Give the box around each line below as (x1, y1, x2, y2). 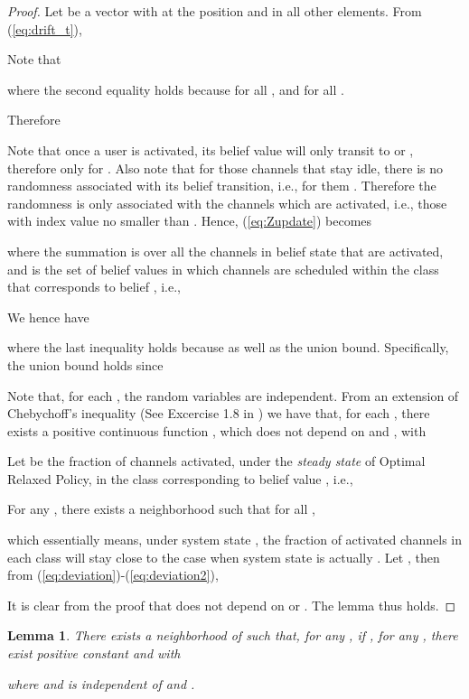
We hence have (7, 307, 89, 326)
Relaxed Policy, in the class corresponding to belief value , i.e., (7, 469, 353, 488)
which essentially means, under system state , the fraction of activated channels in (7, 530, 463, 549)
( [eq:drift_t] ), (7, 19, 82, 38)
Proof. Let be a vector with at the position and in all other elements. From (7, 2, 422, 20)
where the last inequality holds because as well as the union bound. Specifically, (7, 338, 449, 357)
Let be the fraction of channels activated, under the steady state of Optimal (7, 452, 426, 471)
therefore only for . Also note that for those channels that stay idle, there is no (7, 158, 444, 177)
